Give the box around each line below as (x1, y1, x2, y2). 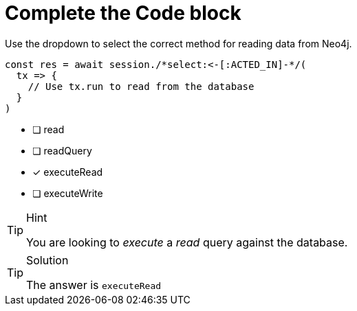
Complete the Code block (5, 1, 241, 25)
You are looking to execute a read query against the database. (26, 235, 348, 249)
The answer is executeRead (26, 277, 162, 292)
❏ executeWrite (32, 187, 103, 199)
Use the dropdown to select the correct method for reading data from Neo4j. (5, 37, 352, 49)
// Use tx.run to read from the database (28, 80, 255, 92)
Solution (26, 253, 69, 267)
